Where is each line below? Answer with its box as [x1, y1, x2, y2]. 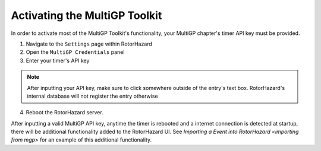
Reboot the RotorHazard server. [26, 109, 103, 116]
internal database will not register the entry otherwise [27, 92, 158, 99]
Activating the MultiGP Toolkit [11, 9, 162, 22]
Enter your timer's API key [26, 57, 90, 64]
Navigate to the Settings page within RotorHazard [26, 40, 153, 47]
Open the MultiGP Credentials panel [26, 49, 125, 56]
